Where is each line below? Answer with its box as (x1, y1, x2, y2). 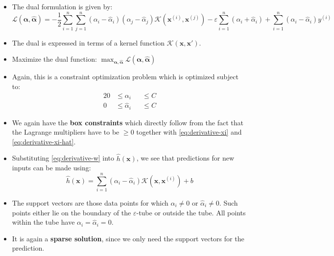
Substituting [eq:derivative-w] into (12, 153, 115, 163)
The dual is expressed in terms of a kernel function (12, 37, 165, 47)
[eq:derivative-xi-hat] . (12, 136, 76, 146)
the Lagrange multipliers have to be (12, 127, 119, 137)
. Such (219, 198, 238, 208)
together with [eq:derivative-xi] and (136, 127, 242, 137)
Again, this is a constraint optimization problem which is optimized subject (12, 71, 239, 82)
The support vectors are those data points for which (12, 198, 168, 208)
